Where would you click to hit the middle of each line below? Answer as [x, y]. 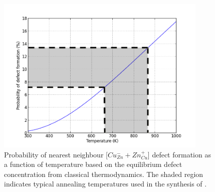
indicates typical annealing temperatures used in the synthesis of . [105, 184]
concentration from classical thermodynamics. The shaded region [104, 174]
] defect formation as [179, 154]
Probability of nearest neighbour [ [56, 154]
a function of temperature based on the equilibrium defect [93, 164]
